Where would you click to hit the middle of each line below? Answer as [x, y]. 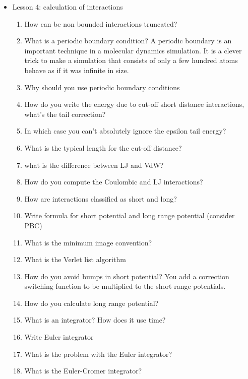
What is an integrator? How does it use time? [95, 320]
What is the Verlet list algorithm [75, 259]
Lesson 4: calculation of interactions [68, 7]
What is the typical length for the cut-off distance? [103, 147]
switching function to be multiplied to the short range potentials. [125, 286]
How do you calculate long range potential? [91, 303]
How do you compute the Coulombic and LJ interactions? [114, 182]
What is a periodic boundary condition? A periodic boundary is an [128, 41]
